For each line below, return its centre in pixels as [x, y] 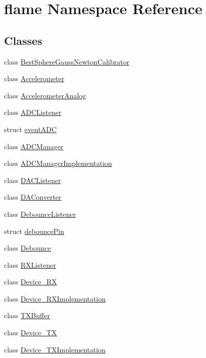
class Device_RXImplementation [55, 298]
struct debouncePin [34, 231]
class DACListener [33, 180]
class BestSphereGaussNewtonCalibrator [67, 61]
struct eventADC [31, 129]
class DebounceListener [40, 214]
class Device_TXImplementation [55, 349]
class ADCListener [33, 112]
